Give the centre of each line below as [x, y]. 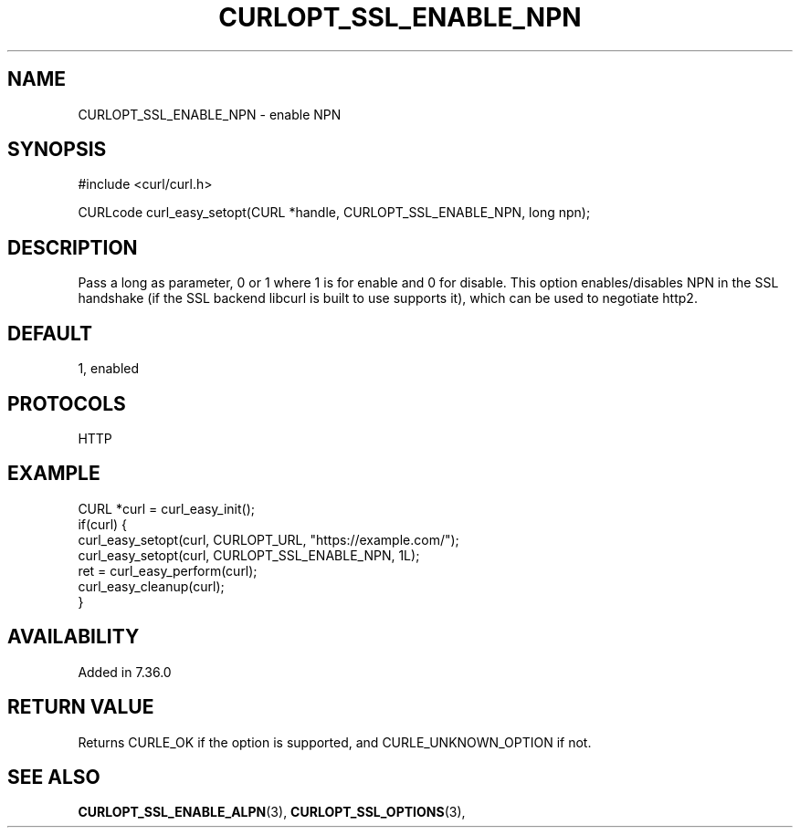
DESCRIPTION [73, 247]
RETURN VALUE [81, 707]
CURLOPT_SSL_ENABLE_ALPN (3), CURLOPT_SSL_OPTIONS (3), [272, 812]
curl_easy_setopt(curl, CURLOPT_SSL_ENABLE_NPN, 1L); [249, 555]
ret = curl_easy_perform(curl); [168, 570]
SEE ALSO [54, 777]
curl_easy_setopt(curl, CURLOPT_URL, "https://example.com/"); [268, 539]
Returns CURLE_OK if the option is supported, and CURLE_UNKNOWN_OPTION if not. [335, 742]
